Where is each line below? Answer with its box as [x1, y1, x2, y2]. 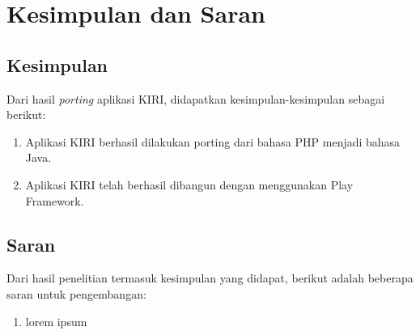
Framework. [25, 192, 84, 209]
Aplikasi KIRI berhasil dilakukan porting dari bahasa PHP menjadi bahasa [25, 133, 401, 150]
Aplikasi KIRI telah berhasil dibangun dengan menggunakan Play [25, 176, 354, 193]
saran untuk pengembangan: [6, 285, 146, 302]
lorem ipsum [25, 312, 87, 329]
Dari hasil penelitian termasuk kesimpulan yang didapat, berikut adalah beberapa [6, 269, 414, 286]
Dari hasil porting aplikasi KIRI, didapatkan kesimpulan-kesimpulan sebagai [6, 90, 385, 107]
